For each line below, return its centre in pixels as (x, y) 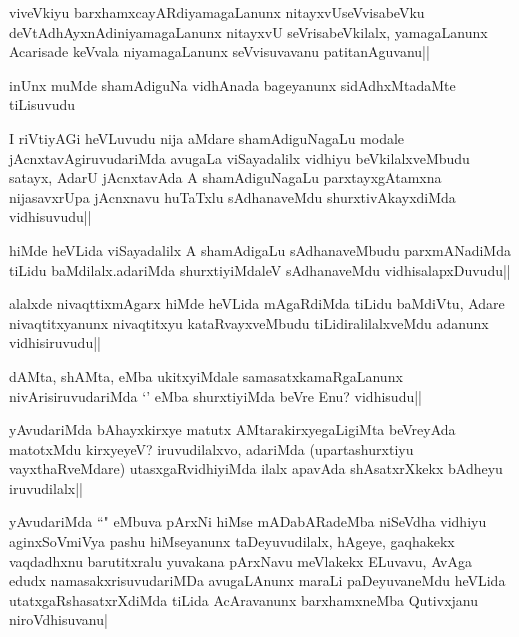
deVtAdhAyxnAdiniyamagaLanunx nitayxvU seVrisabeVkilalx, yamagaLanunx (248, 31)
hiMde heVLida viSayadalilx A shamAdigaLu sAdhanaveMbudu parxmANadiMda (260, 249)
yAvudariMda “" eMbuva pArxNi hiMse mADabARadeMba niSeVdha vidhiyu (248, 521)
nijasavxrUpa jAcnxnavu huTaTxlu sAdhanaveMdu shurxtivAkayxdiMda (232, 196)
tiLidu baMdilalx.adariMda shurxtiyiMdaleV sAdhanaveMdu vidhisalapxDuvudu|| (260, 269)
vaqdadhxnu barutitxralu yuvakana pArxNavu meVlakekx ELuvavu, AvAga (240, 560)
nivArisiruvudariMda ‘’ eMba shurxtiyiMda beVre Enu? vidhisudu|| (215, 395)
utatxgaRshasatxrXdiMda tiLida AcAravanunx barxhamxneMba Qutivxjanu (243, 599)
